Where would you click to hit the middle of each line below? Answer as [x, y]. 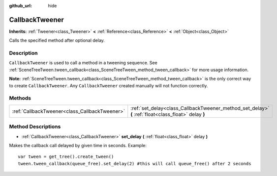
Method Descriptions [35, 126]
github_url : [20, 6]
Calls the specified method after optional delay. [57, 40]
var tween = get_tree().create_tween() [66, 157]
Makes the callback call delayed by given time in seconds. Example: [78, 145]
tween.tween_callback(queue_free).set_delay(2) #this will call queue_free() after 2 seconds [135, 163]
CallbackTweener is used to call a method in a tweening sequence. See [83, 63]
